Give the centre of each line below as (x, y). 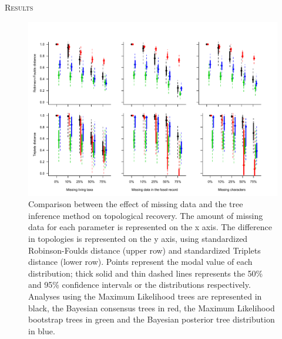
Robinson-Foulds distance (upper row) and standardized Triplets (145, 250)
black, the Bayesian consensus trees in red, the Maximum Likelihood (152, 308)
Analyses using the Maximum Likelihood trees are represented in (145, 296)
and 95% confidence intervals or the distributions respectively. (140, 285)
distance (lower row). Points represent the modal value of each (140, 262)
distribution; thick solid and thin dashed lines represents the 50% (146, 273)
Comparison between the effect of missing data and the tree (136, 204)
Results (19, 7)
